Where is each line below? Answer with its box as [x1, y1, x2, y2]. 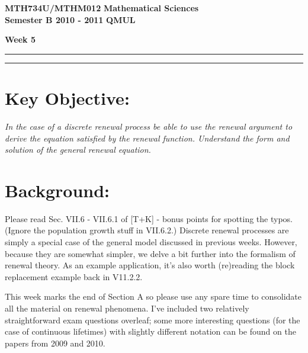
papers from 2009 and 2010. [5, 336, 105, 349]
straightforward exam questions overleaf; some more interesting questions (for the [5, 313, 300, 326]
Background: [5, 178, 110, 202]
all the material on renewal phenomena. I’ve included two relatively [5, 301, 249, 314]
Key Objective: [5, 85, 130, 110]
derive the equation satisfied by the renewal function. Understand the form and [5, 131, 290, 144]
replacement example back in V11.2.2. [5, 270, 143, 283]
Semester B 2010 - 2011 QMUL [5, 13, 136, 25]
